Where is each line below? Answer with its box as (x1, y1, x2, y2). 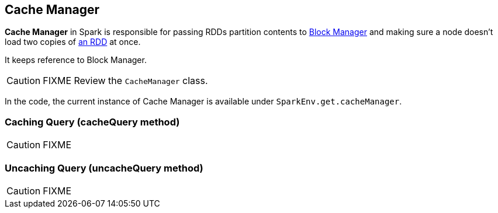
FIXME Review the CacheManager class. (43, 75, 208, 87)
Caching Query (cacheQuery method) (5, 116, 180, 128)
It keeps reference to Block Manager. (5, 55, 147, 65)
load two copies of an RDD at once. (5, 37, 141, 47)
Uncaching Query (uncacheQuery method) (5, 162, 203, 174)
